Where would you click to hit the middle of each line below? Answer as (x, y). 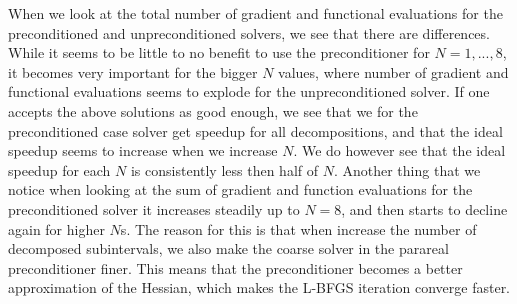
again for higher (56, 228)
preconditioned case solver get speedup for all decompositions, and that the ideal (255, 130)
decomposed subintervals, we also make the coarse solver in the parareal (228, 248)
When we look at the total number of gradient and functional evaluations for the (255, 13)
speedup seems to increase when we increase (143, 150)
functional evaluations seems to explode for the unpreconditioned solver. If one (249, 91)
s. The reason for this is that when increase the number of (298, 228)
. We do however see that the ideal (399, 150)
